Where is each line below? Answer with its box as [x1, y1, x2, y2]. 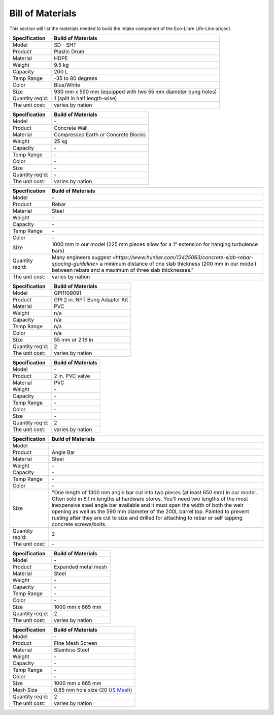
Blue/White [54, 81, 81, 89]
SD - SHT [54, 41, 77, 48]
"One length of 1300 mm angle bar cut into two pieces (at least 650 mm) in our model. [51, 489, 257, 496]
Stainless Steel [54, 646, 89, 653]
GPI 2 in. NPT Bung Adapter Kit [54, 296, 128, 303]
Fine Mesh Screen [54, 639, 97, 646]
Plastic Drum [54, 48, 85, 55]
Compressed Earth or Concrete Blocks [54, 131, 146, 138]
